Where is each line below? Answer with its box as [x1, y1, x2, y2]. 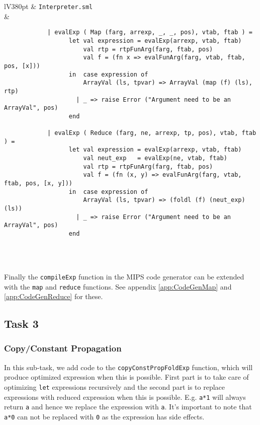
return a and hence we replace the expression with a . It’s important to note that [4, 401, 252, 412]
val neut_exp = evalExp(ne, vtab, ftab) [83, 155, 227, 162]
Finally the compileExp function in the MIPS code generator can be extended [4, 271, 244, 281]
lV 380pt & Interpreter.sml [4, 1, 93, 11]
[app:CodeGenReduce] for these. [4, 291, 103, 302]
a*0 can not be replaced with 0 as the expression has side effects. [4, 411, 205, 421]
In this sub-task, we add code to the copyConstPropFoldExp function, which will [4, 362, 253, 372]
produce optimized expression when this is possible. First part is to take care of [4, 372, 249, 382]
